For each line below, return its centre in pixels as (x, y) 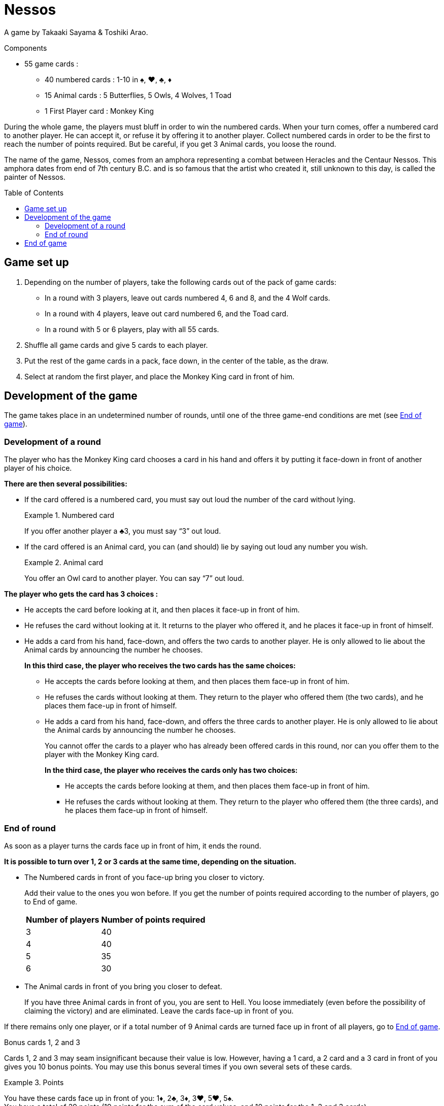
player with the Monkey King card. (102, 755)
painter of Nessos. (35, 177)
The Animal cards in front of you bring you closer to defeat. (123, 986)
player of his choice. (38, 468)
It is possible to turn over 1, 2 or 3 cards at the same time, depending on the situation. (150, 861)
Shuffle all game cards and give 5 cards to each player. (116, 345)
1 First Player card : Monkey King (99, 111)
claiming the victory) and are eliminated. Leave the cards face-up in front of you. (159, 1011)
